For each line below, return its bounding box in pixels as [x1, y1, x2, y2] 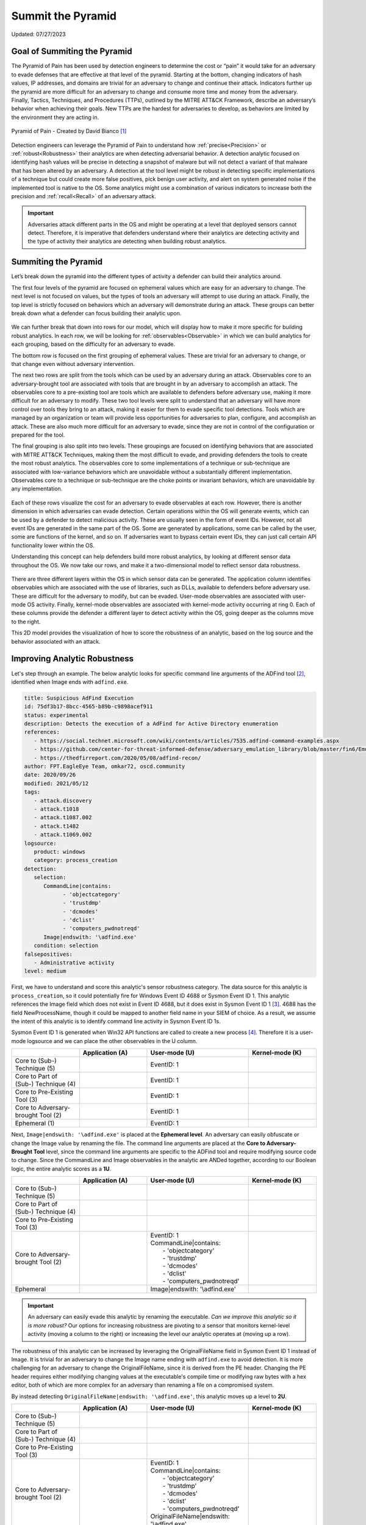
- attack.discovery [34, 797, 92, 804]
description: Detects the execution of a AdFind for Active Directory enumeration [24, 720, 279, 727]
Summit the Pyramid [11, 9, 117, 23]
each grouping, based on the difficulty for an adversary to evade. [11, 340, 175, 348]
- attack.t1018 [34, 805, 79, 813]
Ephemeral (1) [15, 1119, 55, 1128]
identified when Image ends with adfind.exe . [11, 678, 129, 686]
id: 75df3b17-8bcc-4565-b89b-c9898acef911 [24, 703, 153, 710]
